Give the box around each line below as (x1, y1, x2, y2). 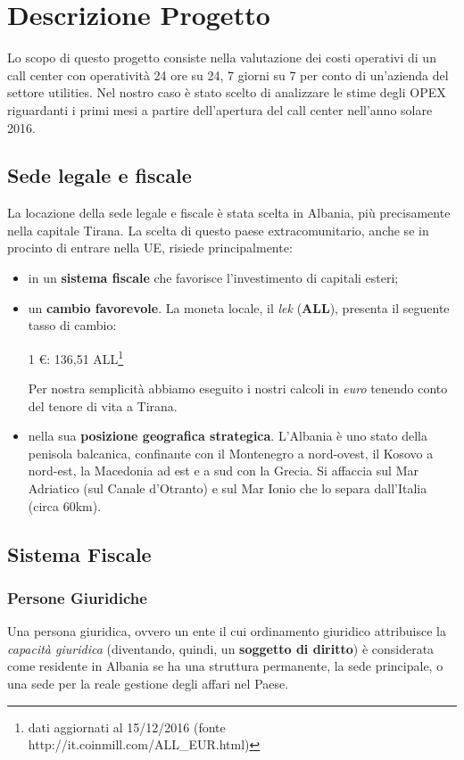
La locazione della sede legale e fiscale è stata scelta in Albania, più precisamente (7, 203, 451, 222)
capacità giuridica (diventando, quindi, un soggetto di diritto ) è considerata (7, 639, 435, 657)
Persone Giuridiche (7, 586, 147, 608)
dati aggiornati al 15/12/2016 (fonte (28, 717, 226, 736)
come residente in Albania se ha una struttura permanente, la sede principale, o (7, 657, 443, 675)
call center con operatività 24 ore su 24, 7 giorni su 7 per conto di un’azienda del (7, 65, 449, 84)
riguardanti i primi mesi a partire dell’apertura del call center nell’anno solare (7, 100, 433, 119)
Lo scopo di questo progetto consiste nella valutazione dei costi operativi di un (7, 48, 436, 67)
